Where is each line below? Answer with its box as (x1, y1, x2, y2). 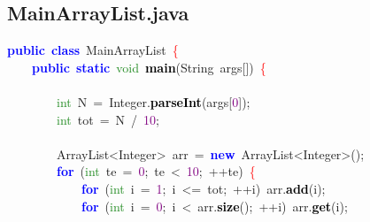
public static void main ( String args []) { (32, 57, 266, 76)
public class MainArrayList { (7, 41, 179, 59)
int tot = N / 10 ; (57, 110, 159, 128)
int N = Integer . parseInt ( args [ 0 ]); (57, 92, 251, 111)
